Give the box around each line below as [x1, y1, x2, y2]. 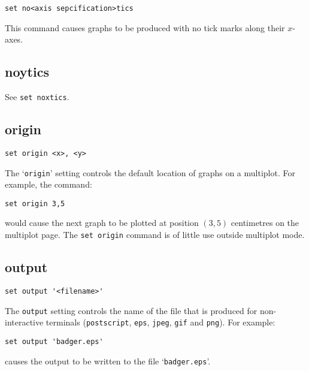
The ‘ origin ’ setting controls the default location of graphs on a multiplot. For [5, 166, 295, 179]
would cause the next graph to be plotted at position [5, 216, 199, 229]
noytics [5, 62, 49, 81]
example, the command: [5, 178, 92, 191]
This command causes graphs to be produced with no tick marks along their [5, 21, 285, 34]
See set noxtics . [5, 91, 69, 103]
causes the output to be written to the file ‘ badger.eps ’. [5, 354, 211, 367]
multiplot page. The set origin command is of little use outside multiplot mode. [5, 228, 305, 241]
